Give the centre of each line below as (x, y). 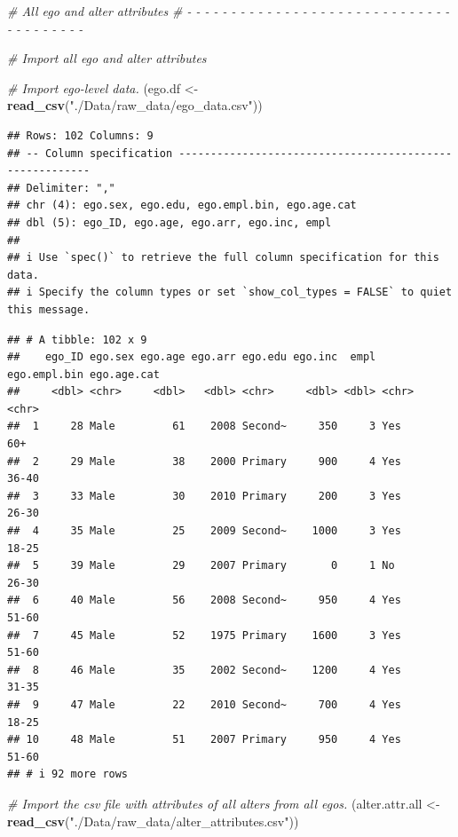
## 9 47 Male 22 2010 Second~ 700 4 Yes (204, 704)
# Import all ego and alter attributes (107, 58)
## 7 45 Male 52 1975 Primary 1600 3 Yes (204, 635)
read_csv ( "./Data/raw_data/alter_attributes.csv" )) (153, 821)
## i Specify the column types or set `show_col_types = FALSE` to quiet (230, 292)
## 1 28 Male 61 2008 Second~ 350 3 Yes (204, 426)
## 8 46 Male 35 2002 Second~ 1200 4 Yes (204, 670)
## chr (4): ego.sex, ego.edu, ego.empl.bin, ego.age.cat (182, 205)
